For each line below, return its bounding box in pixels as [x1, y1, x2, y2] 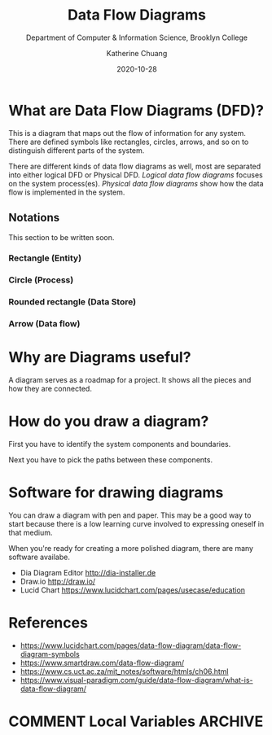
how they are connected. [8, 384, 92, 394]
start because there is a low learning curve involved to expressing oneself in [8, 519, 265, 528]
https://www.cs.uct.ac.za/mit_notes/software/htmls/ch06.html [20, 666, 229, 676]
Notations [8, 211, 59, 225]
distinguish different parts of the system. [8, 145, 145, 155]
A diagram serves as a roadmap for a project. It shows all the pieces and [8, 375, 252, 385]
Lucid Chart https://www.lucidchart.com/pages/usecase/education [20, 585, 246, 595]
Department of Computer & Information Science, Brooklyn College [25, 33, 248, 42]
